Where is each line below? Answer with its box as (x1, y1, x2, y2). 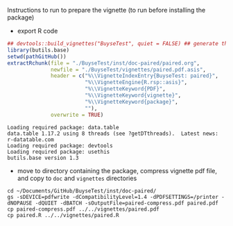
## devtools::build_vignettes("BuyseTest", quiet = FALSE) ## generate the (7, 40, 231, 47)
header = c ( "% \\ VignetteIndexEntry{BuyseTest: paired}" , (51, 72, 218, 79)
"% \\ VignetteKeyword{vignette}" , (84, 92, 182, 99)
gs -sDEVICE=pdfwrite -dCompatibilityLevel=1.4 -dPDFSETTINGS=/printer (7, 193, 218, 200)
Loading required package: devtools (7, 142, 113, 149)
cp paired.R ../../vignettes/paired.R (7, 211, 119, 218)
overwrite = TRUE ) (51, 111, 104, 118)
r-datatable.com (7, 136, 54, 143)
